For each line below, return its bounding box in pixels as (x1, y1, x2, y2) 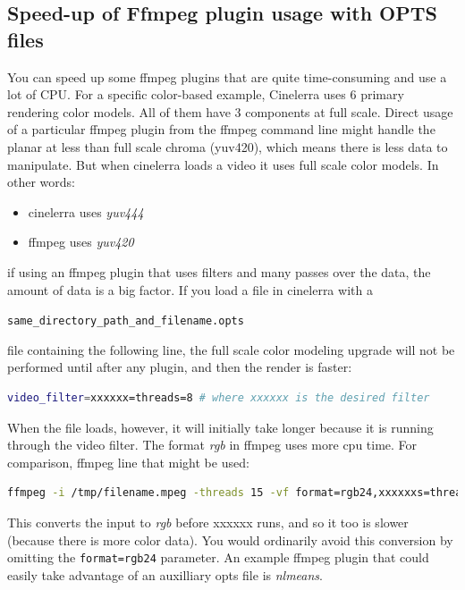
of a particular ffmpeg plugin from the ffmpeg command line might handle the (7, 120, 435, 139)
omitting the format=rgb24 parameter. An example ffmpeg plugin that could (7, 548, 429, 567)
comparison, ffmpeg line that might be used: (7, 452, 249, 471)
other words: (7, 173, 75, 191)
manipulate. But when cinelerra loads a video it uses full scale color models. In (7, 155, 439, 173)
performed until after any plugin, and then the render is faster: (7, 358, 352, 376)
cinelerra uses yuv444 (28, 202, 144, 221)
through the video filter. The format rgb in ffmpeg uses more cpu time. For (7, 435, 418, 454)
